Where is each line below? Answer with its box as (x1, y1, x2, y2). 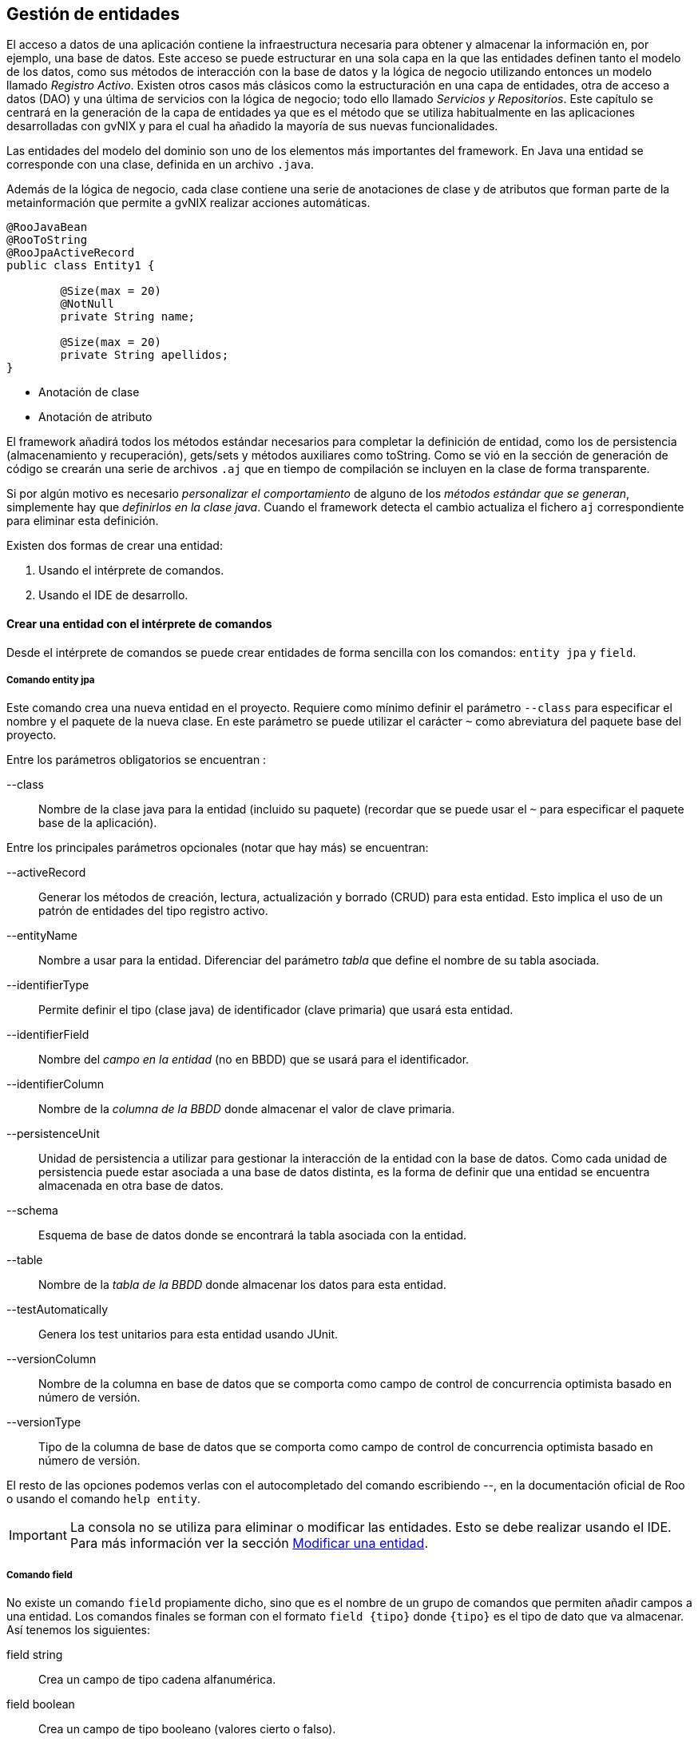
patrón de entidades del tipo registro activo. (38, 904, 268, 918)
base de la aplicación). (38, 816, 157, 830)
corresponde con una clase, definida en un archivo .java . (6, 157, 314, 172)
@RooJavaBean (6, 221, 88, 234)
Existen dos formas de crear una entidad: (6, 539, 223, 553)
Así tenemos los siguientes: (6, 1623, 151, 1637)
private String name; (60, 310, 196, 324)
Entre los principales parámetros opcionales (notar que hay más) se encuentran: (6, 841, 429, 855)
